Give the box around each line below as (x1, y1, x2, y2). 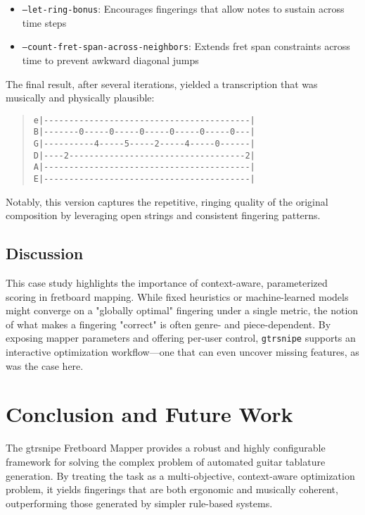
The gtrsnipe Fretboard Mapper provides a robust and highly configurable (6, 440, 326, 455)
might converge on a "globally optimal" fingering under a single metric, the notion (6, 303, 359, 318)
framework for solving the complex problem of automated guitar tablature (6, 454, 326, 469)
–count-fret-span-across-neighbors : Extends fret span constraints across (22, 39, 350, 54)
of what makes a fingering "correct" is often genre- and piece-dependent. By (6, 316, 331, 331)
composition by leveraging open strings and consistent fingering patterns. (6, 208, 321, 223)
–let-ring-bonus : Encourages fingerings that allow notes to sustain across (22, 1, 345, 15)
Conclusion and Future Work (6, 399, 293, 428)
